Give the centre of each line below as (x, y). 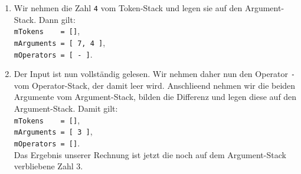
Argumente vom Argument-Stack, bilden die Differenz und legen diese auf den (155, 97)
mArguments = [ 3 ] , (53, 131)
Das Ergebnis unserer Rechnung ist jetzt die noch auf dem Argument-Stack (150, 154)
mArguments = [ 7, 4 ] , (60, 42)
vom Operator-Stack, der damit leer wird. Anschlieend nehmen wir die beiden (155, 85)
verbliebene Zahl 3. (48, 166)
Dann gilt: (57, 19)
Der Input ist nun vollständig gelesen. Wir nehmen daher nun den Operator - (154, 74)
